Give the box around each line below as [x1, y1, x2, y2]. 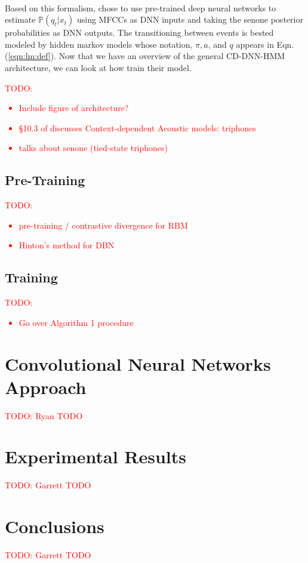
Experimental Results [5, 444, 186, 469]
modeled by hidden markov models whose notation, [5, 38, 193, 50]
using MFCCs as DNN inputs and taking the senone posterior [76, 13, 303, 26]
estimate [5, 13, 36, 26]
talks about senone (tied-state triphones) [19, 141, 168, 154]
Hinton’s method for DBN [19, 239, 115, 251]
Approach [5, 374, 87, 399]
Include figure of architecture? [19, 101, 129, 114]
